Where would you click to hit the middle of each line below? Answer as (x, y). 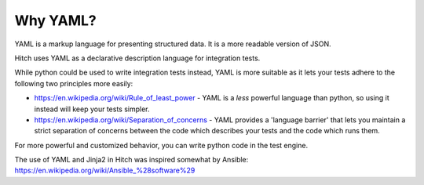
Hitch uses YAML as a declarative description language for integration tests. (137, 58)
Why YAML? (56, 20)
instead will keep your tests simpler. (92, 109)
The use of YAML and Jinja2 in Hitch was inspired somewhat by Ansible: (132, 160)
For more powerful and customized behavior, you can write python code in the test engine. (161, 145)
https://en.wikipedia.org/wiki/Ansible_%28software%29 (105, 170)
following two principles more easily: (74, 83)
